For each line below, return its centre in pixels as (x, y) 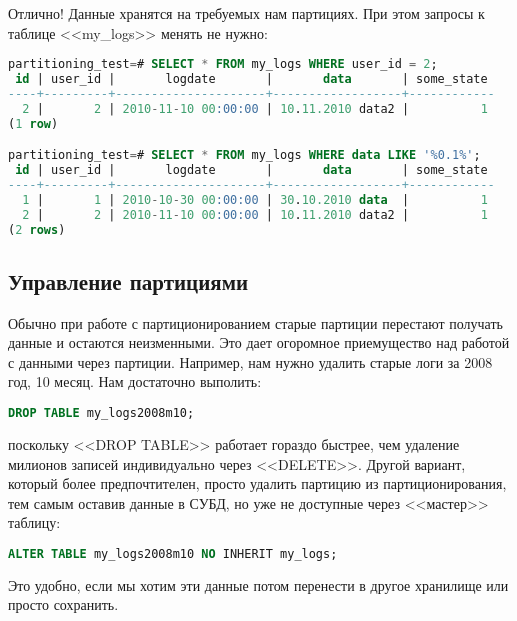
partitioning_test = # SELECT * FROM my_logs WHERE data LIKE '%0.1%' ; (244, 155)
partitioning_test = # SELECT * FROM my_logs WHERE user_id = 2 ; (223, 64)
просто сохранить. (63, 604)
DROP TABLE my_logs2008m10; (101, 413)
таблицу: (34, 522)
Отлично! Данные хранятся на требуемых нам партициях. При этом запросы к (246, 13)
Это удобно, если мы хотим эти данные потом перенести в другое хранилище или (258, 584)
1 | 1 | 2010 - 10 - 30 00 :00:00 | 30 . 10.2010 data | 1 (255, 199)
